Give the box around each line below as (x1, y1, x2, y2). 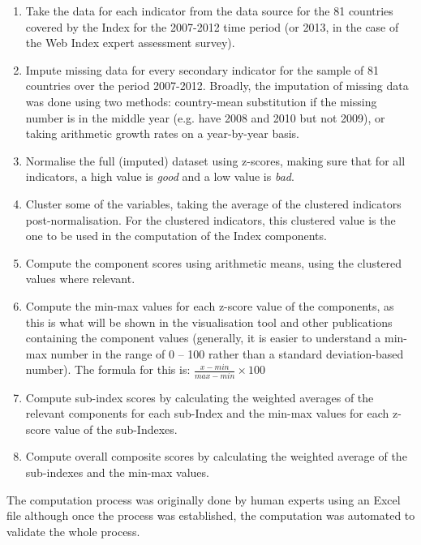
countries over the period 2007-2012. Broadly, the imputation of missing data (25, 77, 409, 94)
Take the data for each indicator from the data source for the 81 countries (25, 2, 393, 19)
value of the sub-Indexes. (54, 420, 178, 437)
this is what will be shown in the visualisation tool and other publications (25, 313, 393, 330)
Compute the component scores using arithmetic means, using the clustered (25, 254, 402, 271)
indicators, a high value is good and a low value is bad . (25, 168, 294, 185)
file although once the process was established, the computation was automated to (6, 507, 415, 524)
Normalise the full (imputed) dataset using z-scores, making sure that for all (25, 152, 406, 169)
